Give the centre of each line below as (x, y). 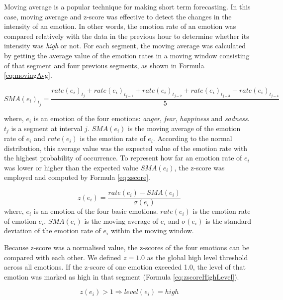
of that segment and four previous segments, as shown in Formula (104, 65)
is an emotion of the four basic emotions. (96, 211)
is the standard (229, 221)
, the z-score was (199, 167)
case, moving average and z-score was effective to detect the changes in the (118, 16)
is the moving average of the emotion (184, 128)
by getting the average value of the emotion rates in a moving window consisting (127, 55)
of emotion (20, 221)
